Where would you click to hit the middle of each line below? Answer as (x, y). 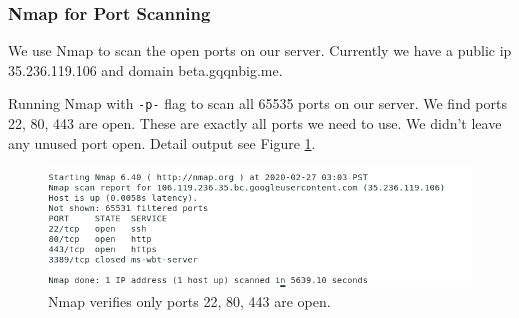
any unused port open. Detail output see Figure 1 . (162, 142)
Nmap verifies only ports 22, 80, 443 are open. (189, 301)
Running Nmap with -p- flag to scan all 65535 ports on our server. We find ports (257, 103)
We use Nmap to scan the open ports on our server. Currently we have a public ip (260, 50)
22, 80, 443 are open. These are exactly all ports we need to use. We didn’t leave (255, 123)
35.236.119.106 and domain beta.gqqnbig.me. (145, 69)
